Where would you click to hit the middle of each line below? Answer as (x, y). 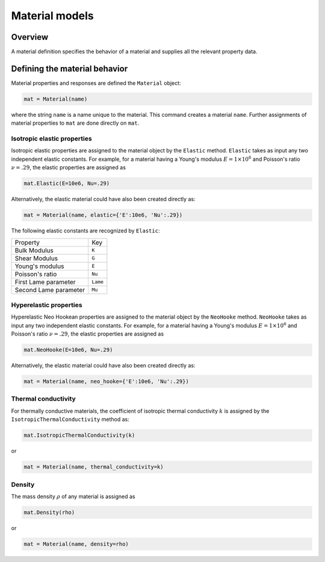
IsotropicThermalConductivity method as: (70, 419)
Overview (30, 37)
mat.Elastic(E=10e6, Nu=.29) (67, 183)
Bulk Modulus (34, 250)
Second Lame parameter (50, 290)
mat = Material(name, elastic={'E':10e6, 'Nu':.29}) (103, 215)
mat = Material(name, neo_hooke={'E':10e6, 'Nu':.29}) (106, 382)
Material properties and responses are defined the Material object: (96, 83)
